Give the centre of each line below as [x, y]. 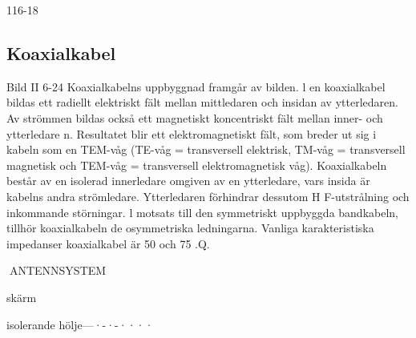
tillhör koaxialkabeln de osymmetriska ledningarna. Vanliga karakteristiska [190, 228]
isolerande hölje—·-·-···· [80, 324]
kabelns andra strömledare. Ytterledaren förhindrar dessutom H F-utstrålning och [208, 196]
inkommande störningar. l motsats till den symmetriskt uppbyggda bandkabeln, [203, 212]
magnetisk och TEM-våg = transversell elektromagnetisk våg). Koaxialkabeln [197, 165]
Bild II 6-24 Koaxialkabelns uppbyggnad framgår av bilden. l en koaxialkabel [196, 86]
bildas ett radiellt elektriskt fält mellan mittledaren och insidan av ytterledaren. [202, 102]
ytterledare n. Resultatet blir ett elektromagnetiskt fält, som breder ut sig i [192, 133]
